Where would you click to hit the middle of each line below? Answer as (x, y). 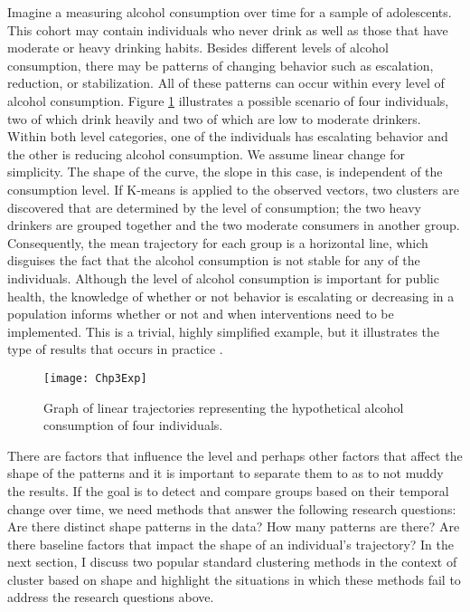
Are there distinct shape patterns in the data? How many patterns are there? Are (234, 526)
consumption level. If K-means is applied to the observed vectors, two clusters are (233, 189)
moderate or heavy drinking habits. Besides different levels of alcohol (198, 48)
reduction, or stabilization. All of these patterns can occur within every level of (226, 83)
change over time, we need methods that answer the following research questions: (232, 508)
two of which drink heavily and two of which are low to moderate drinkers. (214, 118)
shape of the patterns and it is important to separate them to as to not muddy (226, 473)
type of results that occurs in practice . (115, 349)
